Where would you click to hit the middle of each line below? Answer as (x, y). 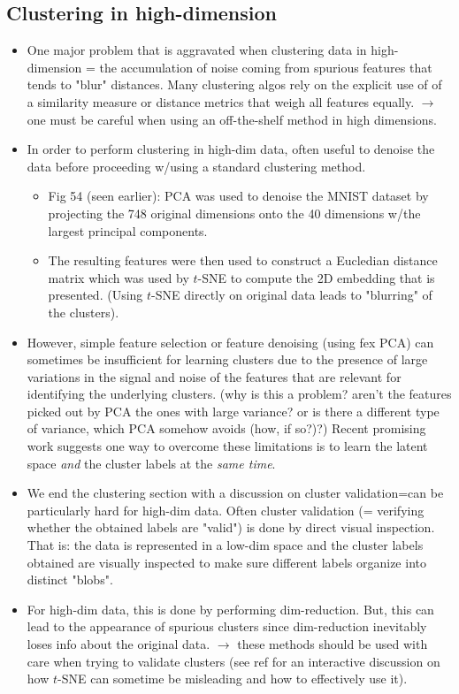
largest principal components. (128, 230)
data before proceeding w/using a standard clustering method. (196, 166)
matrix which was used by (119, 277)
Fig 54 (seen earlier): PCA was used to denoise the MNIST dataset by (238, 196)
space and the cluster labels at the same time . (151, 463)
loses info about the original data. (119, 644)
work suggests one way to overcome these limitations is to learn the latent (227, 446)
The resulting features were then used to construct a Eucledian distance (243, 260)
